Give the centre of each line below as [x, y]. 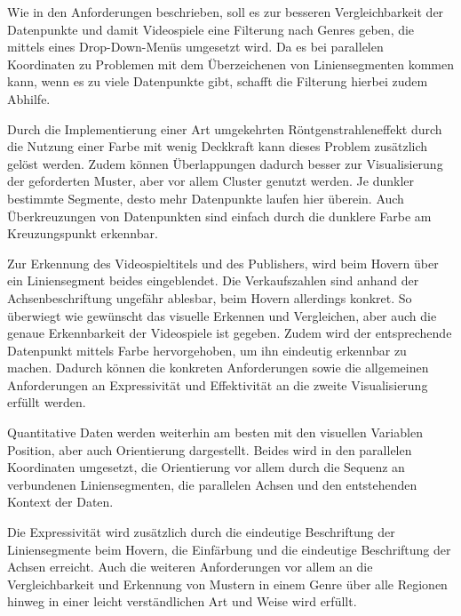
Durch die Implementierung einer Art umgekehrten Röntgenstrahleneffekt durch [225, 128]
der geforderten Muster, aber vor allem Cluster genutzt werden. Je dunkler [211, 181]
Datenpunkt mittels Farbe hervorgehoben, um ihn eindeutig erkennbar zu [207, 350]
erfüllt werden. [47, 402]
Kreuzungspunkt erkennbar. [83, 233]
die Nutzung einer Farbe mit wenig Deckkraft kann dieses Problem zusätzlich [218, 146]
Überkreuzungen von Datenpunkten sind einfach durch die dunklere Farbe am [219, 216]
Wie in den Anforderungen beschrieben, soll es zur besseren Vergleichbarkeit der [226, 12]
